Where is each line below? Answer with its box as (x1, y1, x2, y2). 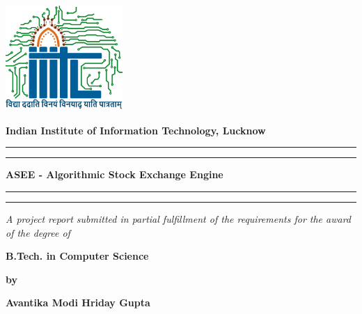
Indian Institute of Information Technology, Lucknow (6, 123, 266, 137)
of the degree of (6, 225, 70, 240)
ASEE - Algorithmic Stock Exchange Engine (6, 167, 223, 182)
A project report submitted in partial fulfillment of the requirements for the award (6, 211, 352, 226)
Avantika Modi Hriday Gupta (6, 295, 150, 310)
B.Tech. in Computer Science (6, 249, 149, 263)
